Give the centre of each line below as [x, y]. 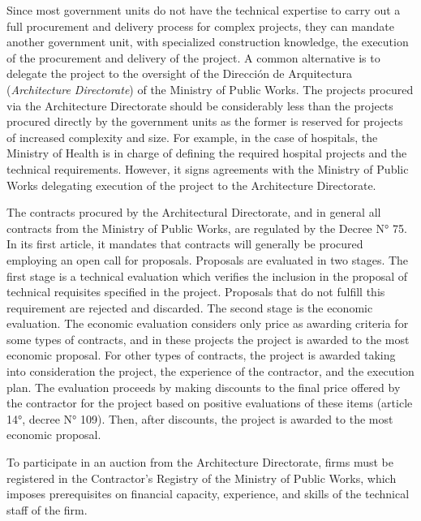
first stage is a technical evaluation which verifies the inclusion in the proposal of [207, 276]
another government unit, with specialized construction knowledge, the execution [208, 42]
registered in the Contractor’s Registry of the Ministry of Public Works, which [202, 478]
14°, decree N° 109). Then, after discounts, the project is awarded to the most [200, 418]
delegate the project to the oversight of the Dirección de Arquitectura [179, 73]
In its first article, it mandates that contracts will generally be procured [185, 244]
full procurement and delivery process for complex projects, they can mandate [201, 26]
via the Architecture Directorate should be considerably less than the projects [200, 105]
